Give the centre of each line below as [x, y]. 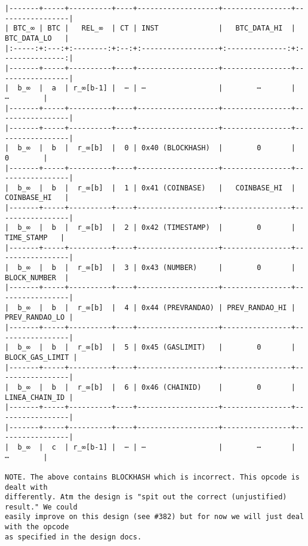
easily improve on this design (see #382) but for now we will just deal [155, 517]
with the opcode [37, 527]
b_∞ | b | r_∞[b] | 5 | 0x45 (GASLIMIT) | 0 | [156, 348]
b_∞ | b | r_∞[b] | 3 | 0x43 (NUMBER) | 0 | [156, 268]
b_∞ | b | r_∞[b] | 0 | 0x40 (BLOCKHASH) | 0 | [156, 148]
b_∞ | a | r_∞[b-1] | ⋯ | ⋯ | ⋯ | [156, 88]
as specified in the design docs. [73, 537]
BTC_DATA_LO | [37, 38]
